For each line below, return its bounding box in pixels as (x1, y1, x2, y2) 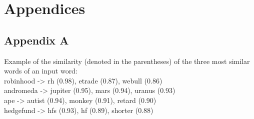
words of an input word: (4, 65, 77, 76)
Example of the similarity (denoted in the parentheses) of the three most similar (4, 55, 250, 66)
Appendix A (4, 32, 69, 47)
